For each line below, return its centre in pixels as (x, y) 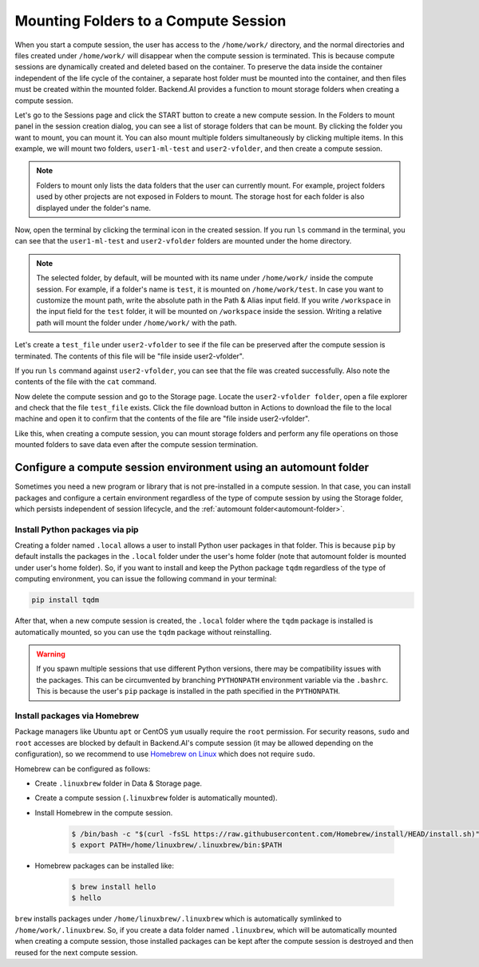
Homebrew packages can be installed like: (105, 866)
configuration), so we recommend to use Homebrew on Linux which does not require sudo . (165, 754)
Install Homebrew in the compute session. (104, 812)
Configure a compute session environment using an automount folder (192, 468)
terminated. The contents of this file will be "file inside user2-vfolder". (129, 356)
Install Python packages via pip (77, 529)
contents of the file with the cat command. (86, 382)
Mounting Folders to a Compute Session (150, 21)
